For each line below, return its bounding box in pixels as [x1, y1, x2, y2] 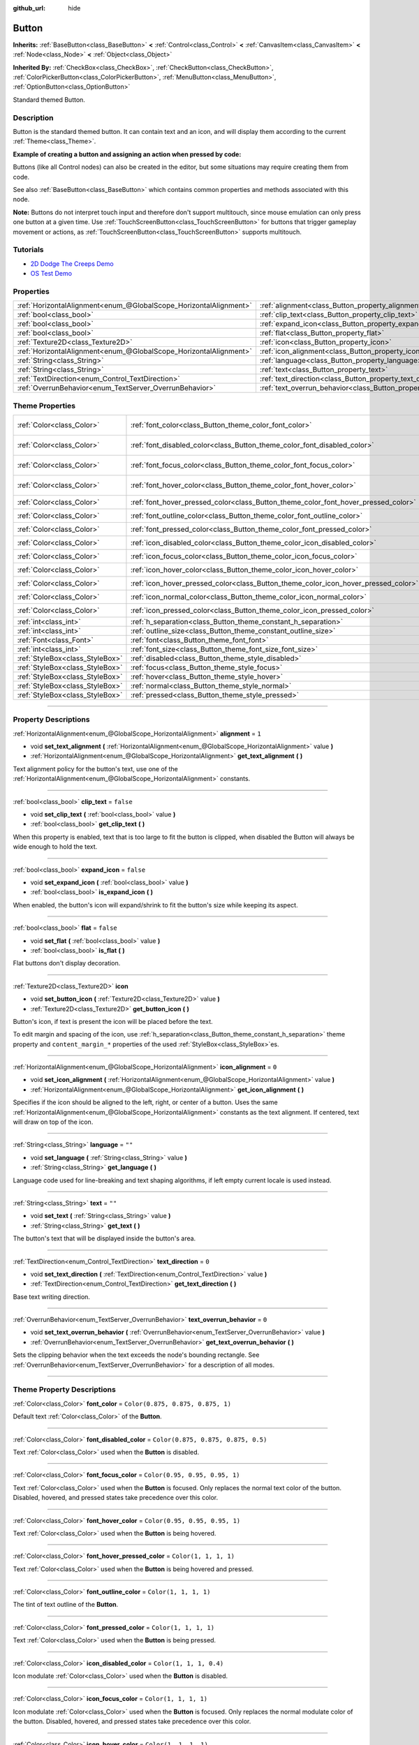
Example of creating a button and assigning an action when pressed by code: [13, 150, 242, 158]
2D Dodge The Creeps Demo [30, 259, 115, 268]
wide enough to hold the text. [13, 842, 98, 851]
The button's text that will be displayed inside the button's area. [13, 1234, 196, 1242]
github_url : [13, 4, 45, 12]
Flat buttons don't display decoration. [13, 959, 121, 967]
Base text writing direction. [13, 1292, 91, 1301]
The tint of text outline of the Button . [13, 1601, 119, 1609]
